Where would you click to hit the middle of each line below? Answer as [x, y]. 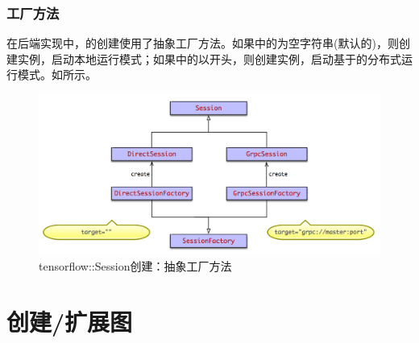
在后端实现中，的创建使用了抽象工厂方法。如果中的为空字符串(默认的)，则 [203, 43]
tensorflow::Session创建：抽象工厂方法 [135, 265]
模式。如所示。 [57, 74]
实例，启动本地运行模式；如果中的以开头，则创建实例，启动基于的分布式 [209, 58]
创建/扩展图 [70, 321]
